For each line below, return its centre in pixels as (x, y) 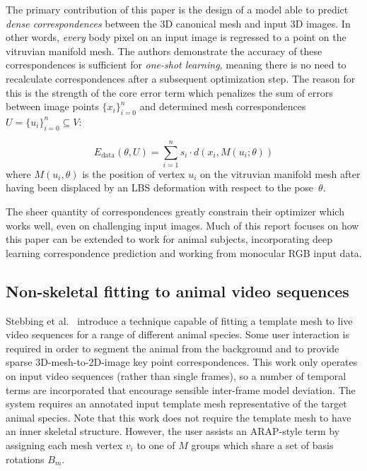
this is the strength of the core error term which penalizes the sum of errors (169, 92)
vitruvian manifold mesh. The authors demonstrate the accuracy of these (164, 50)
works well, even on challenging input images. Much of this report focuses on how (182, 225)
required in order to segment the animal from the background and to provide (173, 348)
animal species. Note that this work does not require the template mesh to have (179, 417)
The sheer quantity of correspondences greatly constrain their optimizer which (175, 211)
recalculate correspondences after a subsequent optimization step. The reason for (181, 78)
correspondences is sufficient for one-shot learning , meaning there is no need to (176, 65)
